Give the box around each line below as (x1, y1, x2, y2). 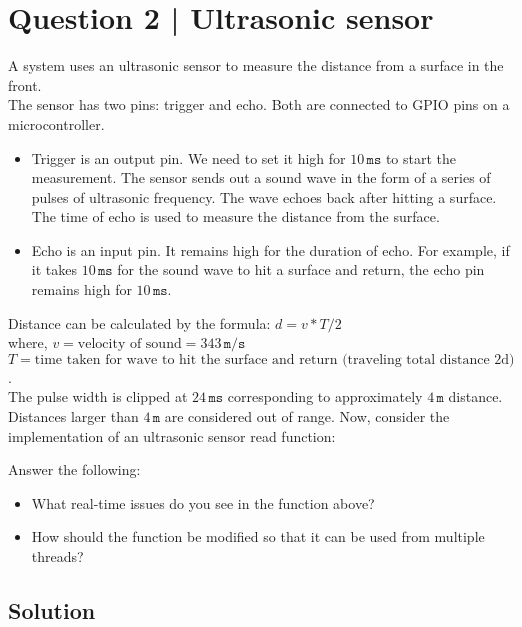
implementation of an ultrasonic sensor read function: (8, 425, 336, 446)
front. (8, 74, 42, 95)
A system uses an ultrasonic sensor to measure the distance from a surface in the (8, 55, 504, 76)
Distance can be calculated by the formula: (8, 312, 271, 333)
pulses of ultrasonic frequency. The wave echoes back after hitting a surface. (31, 186, 497, 207)
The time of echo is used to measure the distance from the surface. (31, 206, 440, 227)
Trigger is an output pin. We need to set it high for (31, 147, 346, 168)
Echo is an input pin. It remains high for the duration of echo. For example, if (31, 239, 510, 260)
